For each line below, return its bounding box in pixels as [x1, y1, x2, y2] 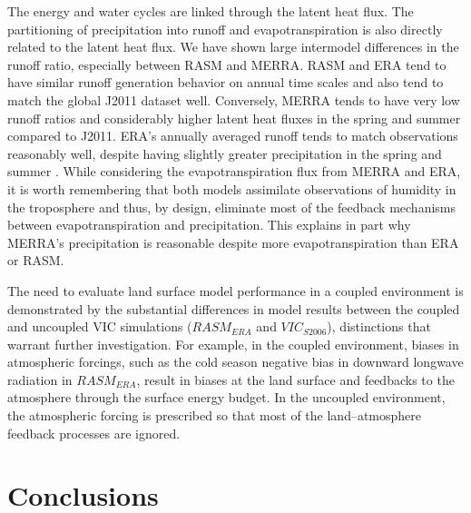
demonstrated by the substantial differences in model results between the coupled [7, 299, 460, 318]
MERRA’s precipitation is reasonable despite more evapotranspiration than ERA [7, 232, 459, 252]
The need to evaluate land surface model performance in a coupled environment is [7, 281, 464, 300]
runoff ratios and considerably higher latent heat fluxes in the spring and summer [7, 108, 461, 127]
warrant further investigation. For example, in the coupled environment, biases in [7, 334, 459, 353]
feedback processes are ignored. [7, 423, 181, 442]
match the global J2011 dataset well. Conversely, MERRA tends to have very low [7, 90, 460, 109]
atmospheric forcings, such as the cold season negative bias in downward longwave [7, 352, 464, 371]
